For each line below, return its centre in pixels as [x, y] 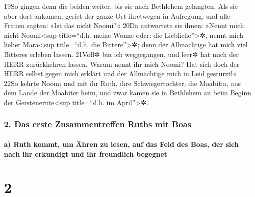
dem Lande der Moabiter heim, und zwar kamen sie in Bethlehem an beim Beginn [127, 93]
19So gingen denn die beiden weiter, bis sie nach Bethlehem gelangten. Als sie [121, 6]
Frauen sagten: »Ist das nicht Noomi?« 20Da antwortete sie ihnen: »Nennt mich [124, 25]
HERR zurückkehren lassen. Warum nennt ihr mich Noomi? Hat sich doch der [122, 64]
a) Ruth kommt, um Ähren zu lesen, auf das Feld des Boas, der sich [121, 144]
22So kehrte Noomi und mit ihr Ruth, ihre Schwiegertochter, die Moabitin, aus [123, 83]
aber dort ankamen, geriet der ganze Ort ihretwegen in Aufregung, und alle [117, 15]
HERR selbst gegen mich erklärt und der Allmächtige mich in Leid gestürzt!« [120, 73]
